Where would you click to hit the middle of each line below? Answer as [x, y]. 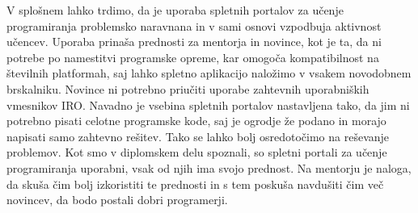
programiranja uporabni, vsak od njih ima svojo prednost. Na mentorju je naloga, [209, 167]
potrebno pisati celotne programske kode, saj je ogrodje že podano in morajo [196, 121]
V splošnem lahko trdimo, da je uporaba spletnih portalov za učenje [175, 10]
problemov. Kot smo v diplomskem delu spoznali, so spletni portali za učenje [197, 152]
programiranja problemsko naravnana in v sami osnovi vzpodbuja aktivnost [194, 25]
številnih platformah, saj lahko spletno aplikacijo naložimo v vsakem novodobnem [209, 73]
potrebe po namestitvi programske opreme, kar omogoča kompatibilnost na [193, 57]
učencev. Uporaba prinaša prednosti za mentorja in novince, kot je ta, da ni [194, 42]
